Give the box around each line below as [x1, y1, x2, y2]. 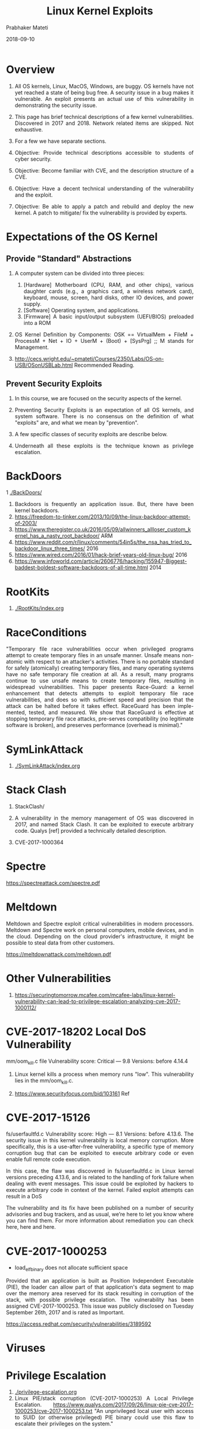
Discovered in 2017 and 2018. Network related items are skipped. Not [14, 119, 194, 127]
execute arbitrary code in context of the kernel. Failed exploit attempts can [6, 1186, 194, 1194]
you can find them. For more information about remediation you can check [6, 1217, 194, 1224]
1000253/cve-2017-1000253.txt [14, 1407, 93, 1415]
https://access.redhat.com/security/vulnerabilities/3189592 [6, 1320, 151, 1327]
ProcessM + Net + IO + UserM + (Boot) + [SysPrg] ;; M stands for [14, 337, 194, 344]
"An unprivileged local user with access [94, 1407, 194, 1415]
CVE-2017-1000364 [14, 839, 64, 846]
